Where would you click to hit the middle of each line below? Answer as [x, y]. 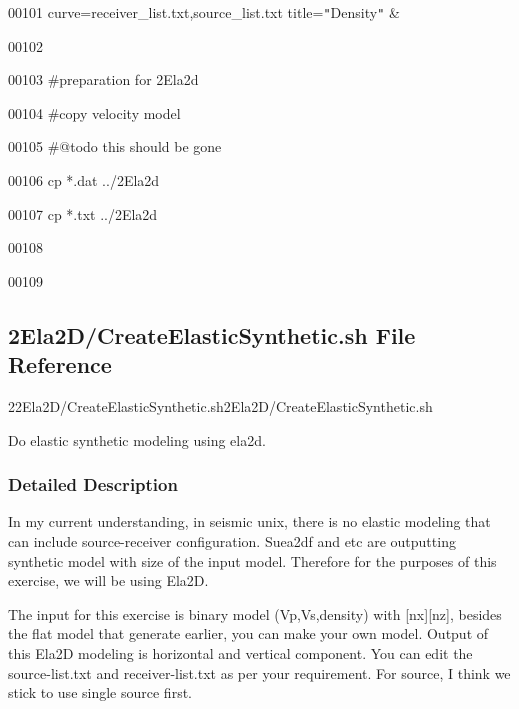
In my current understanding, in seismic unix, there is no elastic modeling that [249, 521]
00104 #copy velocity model [94, 112]
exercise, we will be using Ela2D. [108, 580]
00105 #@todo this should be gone [115, 146]
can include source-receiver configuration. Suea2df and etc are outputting [232, 541]
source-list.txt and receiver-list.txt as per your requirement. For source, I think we [259, 672]
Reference [60, 364]
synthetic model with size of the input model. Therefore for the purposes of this [252, 560]
